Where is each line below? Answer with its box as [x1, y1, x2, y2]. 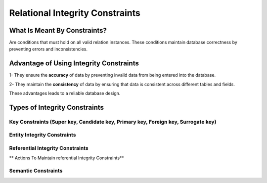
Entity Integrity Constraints [9, 132, 76, 138]
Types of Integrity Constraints [9, 103, 104, 111]
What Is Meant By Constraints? [9, 26, 107, 35]
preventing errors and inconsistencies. [9, 46, 88, 52]
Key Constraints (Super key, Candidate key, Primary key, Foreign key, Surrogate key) [9, 118, 217, 125]
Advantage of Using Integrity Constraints [9, 59, 139, 68]
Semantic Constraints [9, 167, 63, 174]
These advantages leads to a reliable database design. [9, 91, 121, 96]
